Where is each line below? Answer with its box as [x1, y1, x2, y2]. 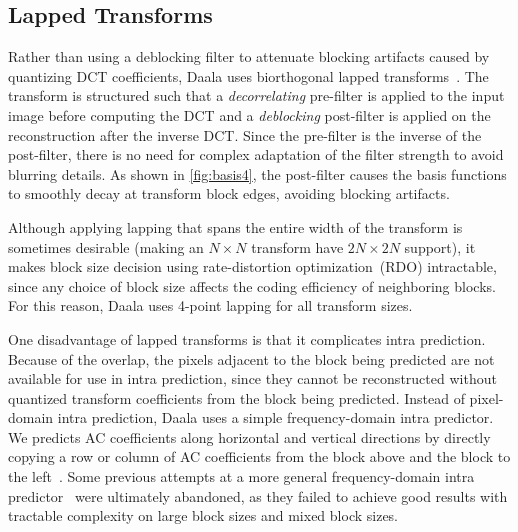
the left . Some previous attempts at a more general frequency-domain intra [8, 466, 475, 487]
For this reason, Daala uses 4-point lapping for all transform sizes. [8, 295, 413, 316]
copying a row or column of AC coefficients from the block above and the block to [8, 446, 511, 467]
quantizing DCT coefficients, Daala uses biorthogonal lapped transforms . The [8, 65, 489, 86]
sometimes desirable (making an [8, 236, 204, 257]
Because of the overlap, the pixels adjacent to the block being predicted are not [8, 348, 495, 369]
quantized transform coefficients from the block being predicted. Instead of [8, 387, 465, 408]
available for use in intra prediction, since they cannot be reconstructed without [8, 368, 497, 389]
